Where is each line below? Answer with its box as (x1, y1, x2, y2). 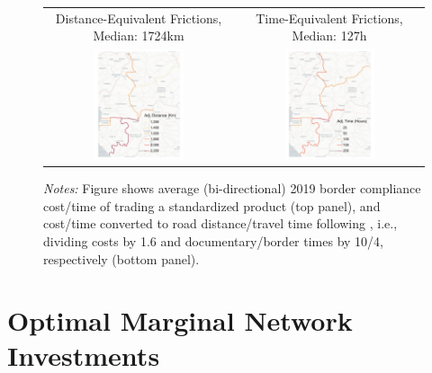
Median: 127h (292, 26, 367, 45)
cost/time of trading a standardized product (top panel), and (43, 196, 381, 215)
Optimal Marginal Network (7, 302, 353, 339)
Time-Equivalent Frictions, (256, 8, 403, 27)
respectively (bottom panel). (43, 249, 200, 268)
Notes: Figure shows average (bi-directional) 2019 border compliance (43, 179, 421, 198)
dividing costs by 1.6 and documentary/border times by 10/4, (43, 231, 383, 250)
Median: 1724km (93, 26, 184, 45)
